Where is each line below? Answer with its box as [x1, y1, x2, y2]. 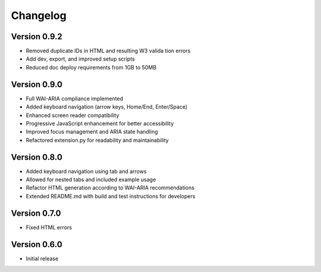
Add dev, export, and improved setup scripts [26, 55, 135, 62]
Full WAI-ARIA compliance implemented [26, 95, 124, 102]
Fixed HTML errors [26, 223, 73, 231]
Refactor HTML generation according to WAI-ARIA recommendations [26, 184, 194, 191]
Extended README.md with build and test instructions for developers [26, 192, 196, 200]
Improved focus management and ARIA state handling [26, 128, 158, 135]
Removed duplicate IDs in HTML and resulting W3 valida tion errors [26, 48, 191, 55]
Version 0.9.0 [11, 79, 62, 89]
